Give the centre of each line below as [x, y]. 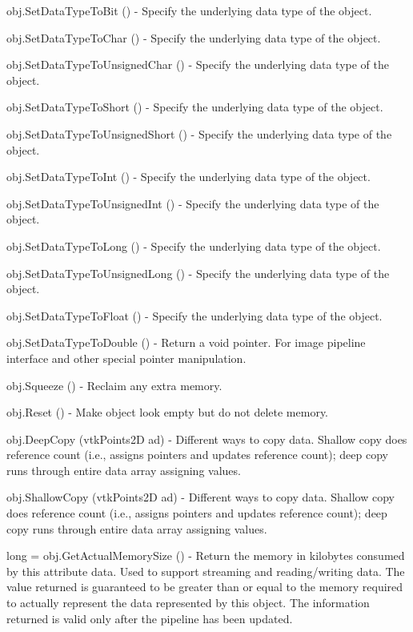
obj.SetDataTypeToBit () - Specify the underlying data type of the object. [189, 10]
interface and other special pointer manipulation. [126, 358]
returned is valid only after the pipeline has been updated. [150, 618]
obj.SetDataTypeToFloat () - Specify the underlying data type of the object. [194, 315]
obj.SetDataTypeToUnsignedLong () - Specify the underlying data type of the [198, 273]
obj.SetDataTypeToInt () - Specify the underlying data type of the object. [188, 177]
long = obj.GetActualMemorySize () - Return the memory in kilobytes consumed [206, 556]
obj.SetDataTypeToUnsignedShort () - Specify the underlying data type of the [199, 133]
